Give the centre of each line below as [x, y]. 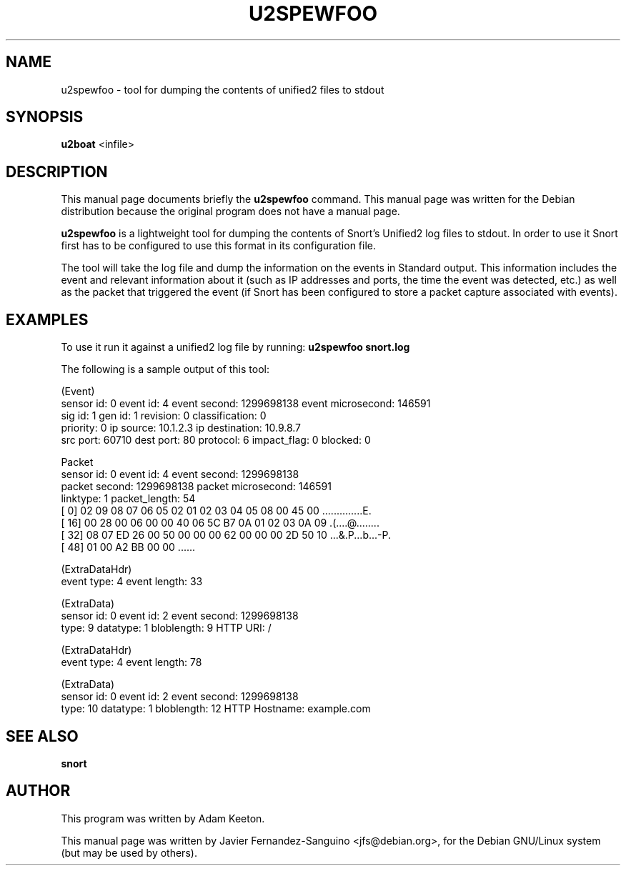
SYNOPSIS [45, 117]
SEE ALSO [42, 736]
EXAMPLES [47, 319]
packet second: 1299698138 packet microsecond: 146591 [196, 487]
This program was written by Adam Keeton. [163, 818]
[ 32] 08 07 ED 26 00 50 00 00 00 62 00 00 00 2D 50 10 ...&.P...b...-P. [226, 535]
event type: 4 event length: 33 [132, 582]
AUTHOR [38, 791]
